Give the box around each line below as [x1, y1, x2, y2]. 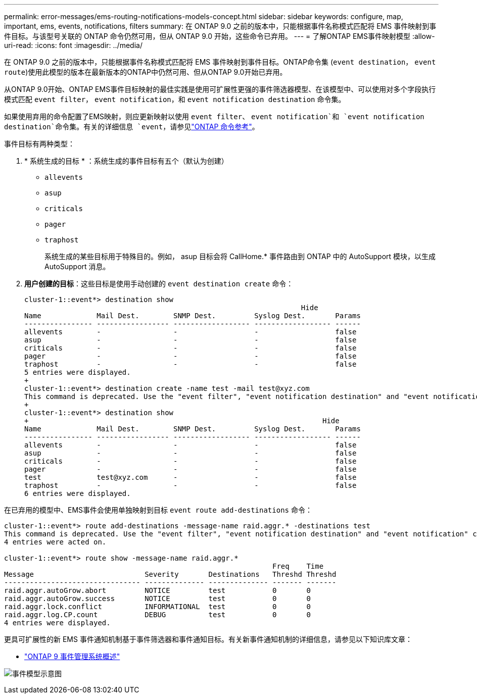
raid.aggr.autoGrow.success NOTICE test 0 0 [4, 594, 311, 603]
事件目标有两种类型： [4, 139, 75, 148]
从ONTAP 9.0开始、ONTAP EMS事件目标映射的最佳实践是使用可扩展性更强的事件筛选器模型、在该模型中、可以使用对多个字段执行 [4, 85, 436, 93]
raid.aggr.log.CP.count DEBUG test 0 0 [4, 611, 311, 619]
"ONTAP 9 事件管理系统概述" [24, 652, 120, 661]
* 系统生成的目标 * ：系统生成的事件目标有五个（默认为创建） [24, 157, 228, 165]
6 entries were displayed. [24, 489, 131, 497]
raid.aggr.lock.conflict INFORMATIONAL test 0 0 [4, 603, 311, 611]
